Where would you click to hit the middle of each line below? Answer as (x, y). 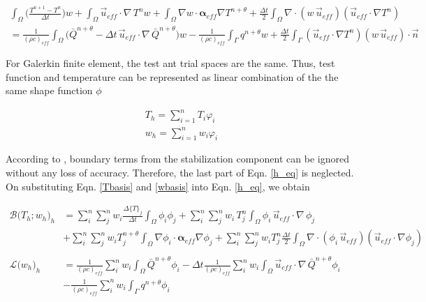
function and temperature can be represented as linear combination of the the (172, 76)
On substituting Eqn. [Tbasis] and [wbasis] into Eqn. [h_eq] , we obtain (158, 186)
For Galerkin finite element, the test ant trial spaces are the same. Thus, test (170, 62)
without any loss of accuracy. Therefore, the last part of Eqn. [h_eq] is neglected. (180, 172)
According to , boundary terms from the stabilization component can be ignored (177, 159)
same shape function (49, 90)
